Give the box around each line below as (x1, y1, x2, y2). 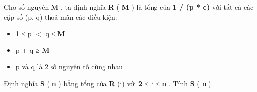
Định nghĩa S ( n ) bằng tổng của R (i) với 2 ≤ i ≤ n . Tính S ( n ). (4, 78, 213, 88)
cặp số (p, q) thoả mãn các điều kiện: (4, 11, 117, 22)
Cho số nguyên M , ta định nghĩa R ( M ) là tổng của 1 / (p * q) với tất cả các (4, 2, 254, 12)
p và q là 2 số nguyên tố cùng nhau (15, 61, 123, 72)
